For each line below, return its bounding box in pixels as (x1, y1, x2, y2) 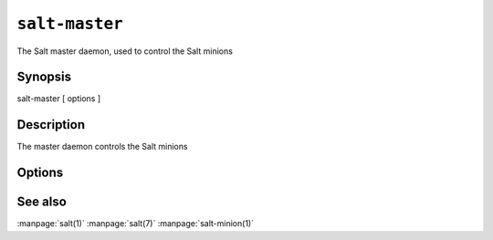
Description (16, 117, 86, 132)
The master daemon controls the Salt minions (16, 141, 188, 152)
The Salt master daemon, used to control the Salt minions (16, 46, 233, 57)
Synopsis (16, 69, 72, 85)
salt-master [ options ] (16, 93, 101, 104)
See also (16, 194, 68, 210)
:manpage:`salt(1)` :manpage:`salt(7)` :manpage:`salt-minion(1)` (16, 218, 255, 229)
